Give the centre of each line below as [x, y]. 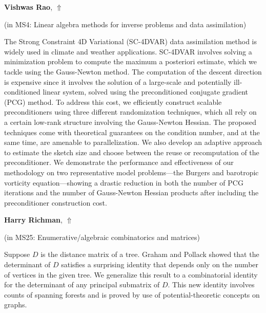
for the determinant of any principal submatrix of [82, 284]
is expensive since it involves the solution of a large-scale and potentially [118, 81]
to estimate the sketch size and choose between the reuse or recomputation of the [132, 152]
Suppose [17, 254]
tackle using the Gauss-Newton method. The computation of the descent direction [133, 71]
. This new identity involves [211, 284]
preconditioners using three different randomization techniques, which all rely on [130, 112]
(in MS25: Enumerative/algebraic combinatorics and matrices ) [102, 237]
